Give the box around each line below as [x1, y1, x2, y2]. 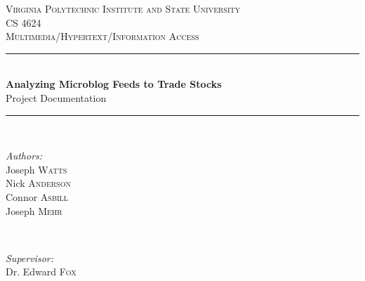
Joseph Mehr [6, 203, 62, 218]
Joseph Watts [6, 162, 67, 176]
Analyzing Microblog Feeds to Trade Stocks [6, 77, 222, 91]
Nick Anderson [6, 176, 71, 190]
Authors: [6, 148, 43, 163]
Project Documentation [6, 90, 107, 105]
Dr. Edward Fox [6, 264, 77, 279]
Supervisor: [6, 250, 53, 265]
